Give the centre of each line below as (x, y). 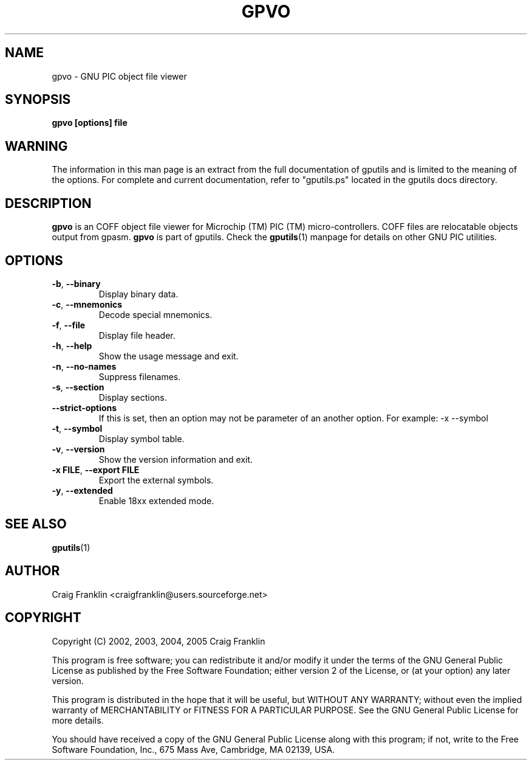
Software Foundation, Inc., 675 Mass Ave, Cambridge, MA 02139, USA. (193, 749)
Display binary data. (138, 294)
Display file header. (137, 335)
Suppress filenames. (140, 376)
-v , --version (78, 449)
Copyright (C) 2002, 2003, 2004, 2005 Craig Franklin (159, 641)
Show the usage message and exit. (169, 356)
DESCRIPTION (48, 203)
